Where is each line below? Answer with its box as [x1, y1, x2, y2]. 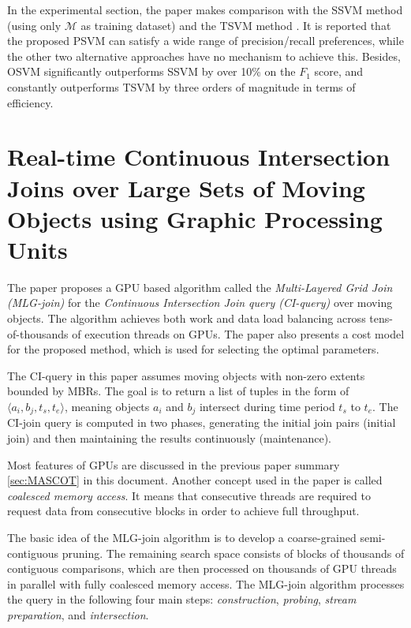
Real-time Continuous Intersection [7, 140, 390, 173]
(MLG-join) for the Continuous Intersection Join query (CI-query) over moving [7, 294, 393, 311]
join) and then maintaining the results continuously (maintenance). [7, 430, 331, 447]
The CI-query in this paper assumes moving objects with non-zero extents [7, 367, 365, 383]
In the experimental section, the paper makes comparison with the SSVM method [7, 2, 403, 17]
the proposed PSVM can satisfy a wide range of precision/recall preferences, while [7, 32, 404, 49]
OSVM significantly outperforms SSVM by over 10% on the [7, 63, 296, 80]
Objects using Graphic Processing [7, 202, 383, 234]
